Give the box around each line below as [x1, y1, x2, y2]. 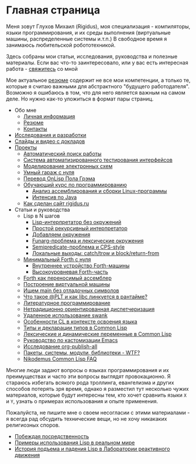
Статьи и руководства [14, 206, 70, 213]
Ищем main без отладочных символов [23, 287, 119, 294]
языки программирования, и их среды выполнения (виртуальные [6, 29, 171, 36]
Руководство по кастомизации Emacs [23, 336, 118, 343]
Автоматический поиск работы [23, 150, 102, 157]
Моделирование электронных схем [23, 162, 113, 170]
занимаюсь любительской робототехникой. [6, 42, 116, 49]
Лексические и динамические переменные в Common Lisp [23, 330, 172, 337]
